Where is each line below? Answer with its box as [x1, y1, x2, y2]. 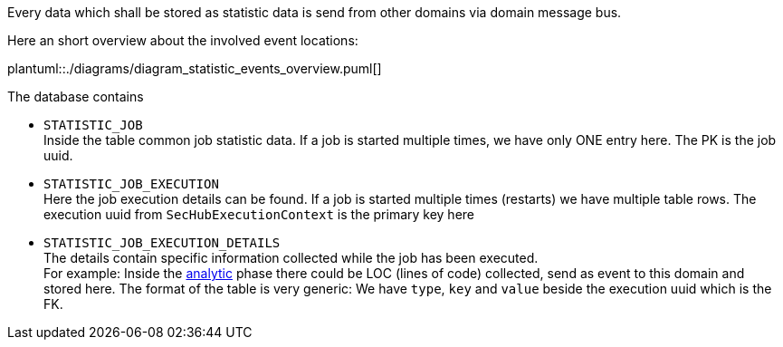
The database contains [7, 89, 144, 104]
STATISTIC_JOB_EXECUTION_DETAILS [43, 236, 281, 250]
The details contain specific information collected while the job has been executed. [43, 250, 539, 265]
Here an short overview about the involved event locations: [7, 33, 358, 48]
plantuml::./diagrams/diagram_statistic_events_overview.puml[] [7, 61, 382, 76]
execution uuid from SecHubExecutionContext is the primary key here [43, 207, 475, 222]
